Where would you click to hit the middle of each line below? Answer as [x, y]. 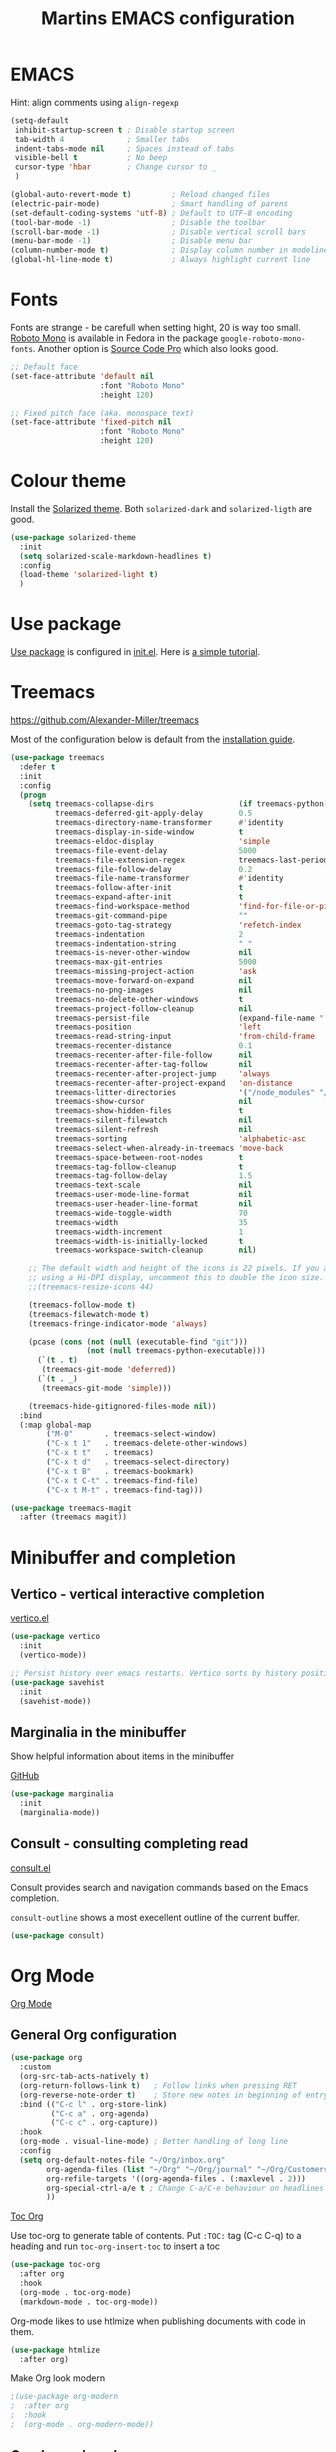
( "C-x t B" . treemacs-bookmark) [120, 1471]
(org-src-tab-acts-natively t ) [84, 2077]
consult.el [31, 1868]
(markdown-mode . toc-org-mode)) [89, 2302]
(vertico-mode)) [53, 1655]
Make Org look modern [58, 2378]
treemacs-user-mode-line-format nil [153, 1195]
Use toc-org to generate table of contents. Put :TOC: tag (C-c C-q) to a [156, 2236]
